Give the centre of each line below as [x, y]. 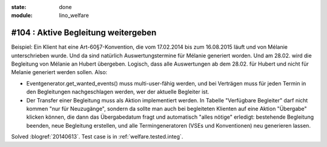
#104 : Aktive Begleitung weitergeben [84, 33]
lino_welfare [74, 16]
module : [22, 16]
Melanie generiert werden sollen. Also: [59, 72]
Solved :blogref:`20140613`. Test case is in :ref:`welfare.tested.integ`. [97, 137]
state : [19, 7]
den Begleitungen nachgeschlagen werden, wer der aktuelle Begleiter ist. [118, 92]
